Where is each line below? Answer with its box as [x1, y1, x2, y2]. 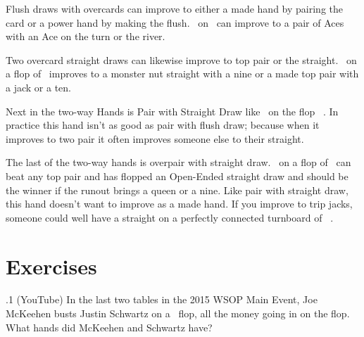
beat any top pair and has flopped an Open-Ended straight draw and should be [6, 168, 349, 183]
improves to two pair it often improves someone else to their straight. [6, 131, 304, 146]
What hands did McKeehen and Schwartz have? [6, 319, 213, 334]
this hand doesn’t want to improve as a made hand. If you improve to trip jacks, [6, 196, 353, 211]
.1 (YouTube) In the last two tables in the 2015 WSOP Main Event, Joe [6, 292, 318, 307]
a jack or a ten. [6, 80, 71, 94]
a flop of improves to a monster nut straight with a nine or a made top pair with [6, 66, 359, 81]
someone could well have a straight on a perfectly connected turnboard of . [6, 210, 334, 224]
